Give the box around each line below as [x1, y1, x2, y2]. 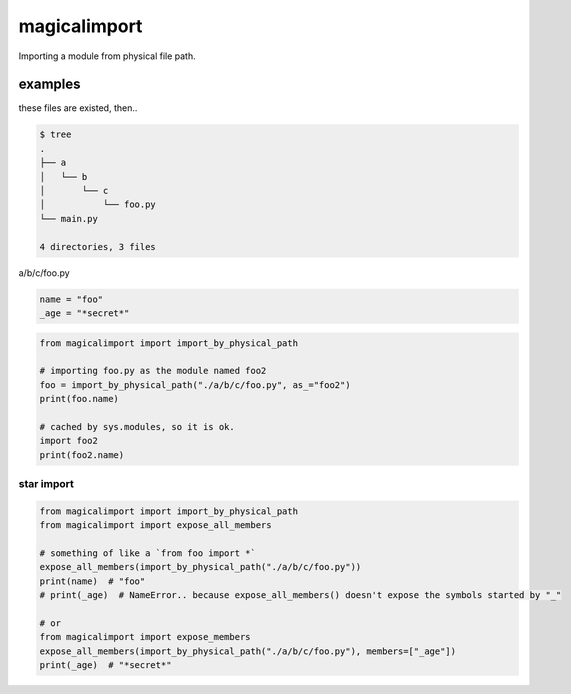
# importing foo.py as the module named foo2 [39, 365, 267, 377]
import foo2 [39, 435, 99, 447]
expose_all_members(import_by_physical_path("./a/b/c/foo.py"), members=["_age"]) [39, 645, 457, 657]
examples [18, 76, 81, 93]
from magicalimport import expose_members [39, 631, 251, 643]
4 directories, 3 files [39, 241, 157, 252]
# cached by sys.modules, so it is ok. [39, 421, 235, 432]
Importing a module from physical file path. [18, 50, 197, 62]
